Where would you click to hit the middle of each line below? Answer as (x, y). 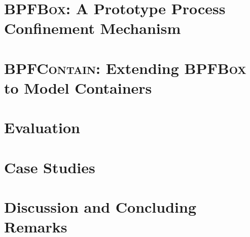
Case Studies (50, 167)
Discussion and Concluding (100, 207)
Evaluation (42, 127)
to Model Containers (78, 87)
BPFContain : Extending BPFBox (125, 68)
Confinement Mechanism (93, 28)
